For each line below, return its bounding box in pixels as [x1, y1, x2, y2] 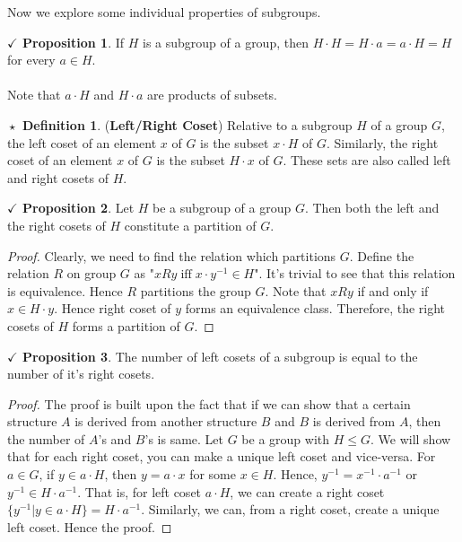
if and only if [357, 281, 429, 300]
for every [7, 50, 56, 69]
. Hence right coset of [54, 299, 171, 318]
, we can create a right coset [230, 482, 385, 501]
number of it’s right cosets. [7, 364, 155, 383]
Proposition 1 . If [22, 32, 125, 51]
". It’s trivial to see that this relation [254, 264, 456, 283]
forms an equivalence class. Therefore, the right [185, 299, 446, 318]
